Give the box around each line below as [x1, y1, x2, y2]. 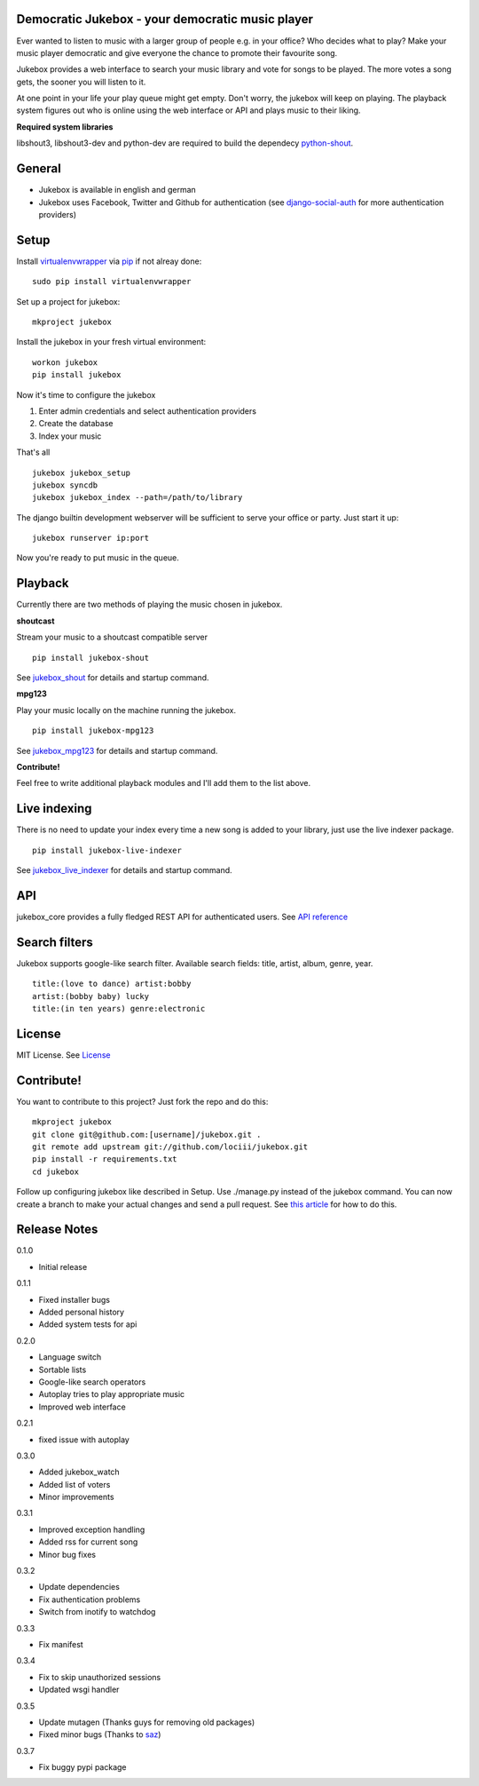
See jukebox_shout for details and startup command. [16, 671, 209, 683]
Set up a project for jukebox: [16, 296, 121, 306]
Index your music [38, 431, 102, 441]
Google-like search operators [38, 1377, 146, 1387]
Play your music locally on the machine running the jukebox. [16, 704, 237, 715]
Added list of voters [38, 1479, 111, 1489]
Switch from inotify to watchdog [38, 1607, 156, 1617]
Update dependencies [38, 1582, 120, 1592]
